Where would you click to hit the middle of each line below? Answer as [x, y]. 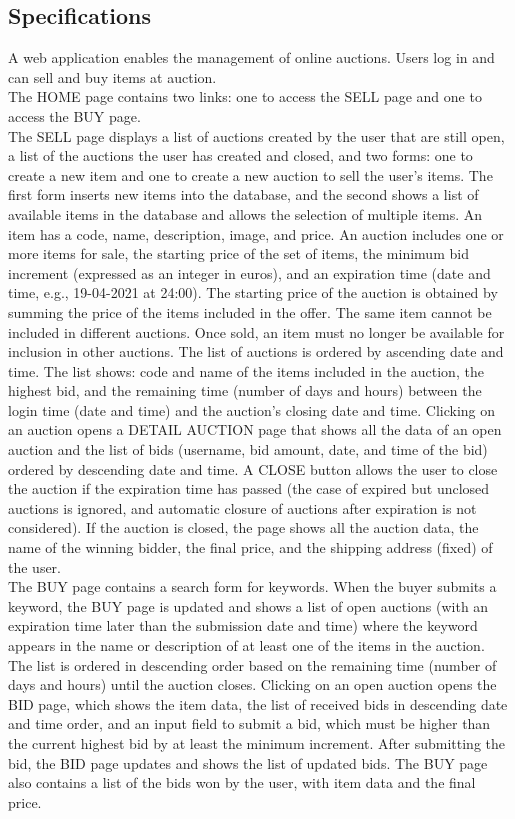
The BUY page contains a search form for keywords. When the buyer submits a [252, 586]
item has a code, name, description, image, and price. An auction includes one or [256, 233]
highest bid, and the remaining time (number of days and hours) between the [245, 390]
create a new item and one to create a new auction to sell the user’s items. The [250, 174]
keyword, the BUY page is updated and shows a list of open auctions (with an [248, 605]
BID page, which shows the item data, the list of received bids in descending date [258, 703]
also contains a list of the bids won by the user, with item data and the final [242, 782]
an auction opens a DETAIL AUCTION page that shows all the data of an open [255, 429]
